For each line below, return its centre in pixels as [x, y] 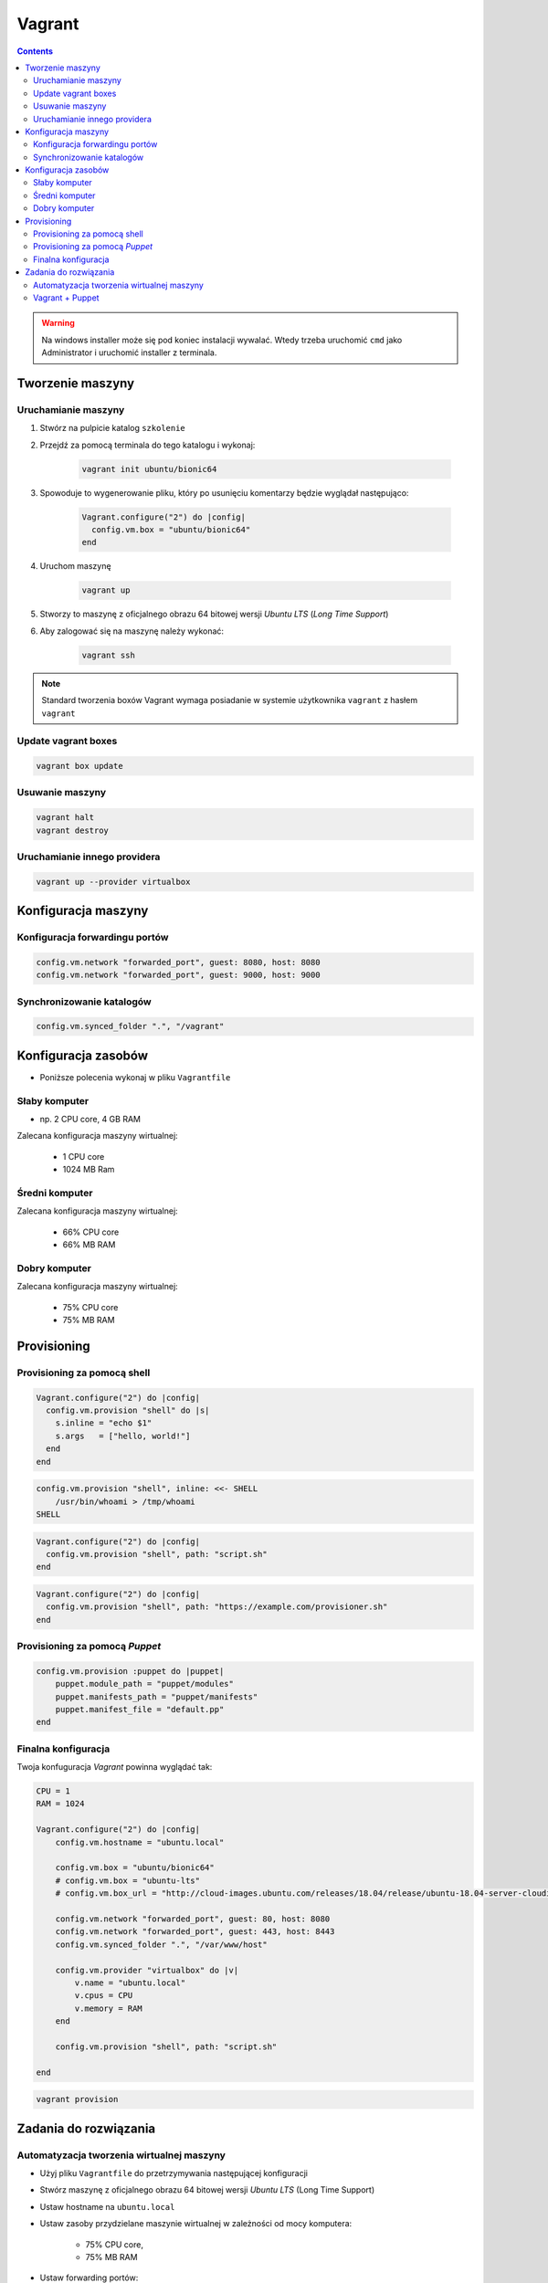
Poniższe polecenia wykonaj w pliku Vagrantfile [135, 1077]
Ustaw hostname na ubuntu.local [107, 2206]
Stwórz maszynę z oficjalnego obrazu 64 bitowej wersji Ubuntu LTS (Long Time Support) [207, 2190]
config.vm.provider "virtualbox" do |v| [147, 1970]
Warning [58, 323]
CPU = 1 [53, 1791]
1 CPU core [84, 1156]
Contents [35, 51]
